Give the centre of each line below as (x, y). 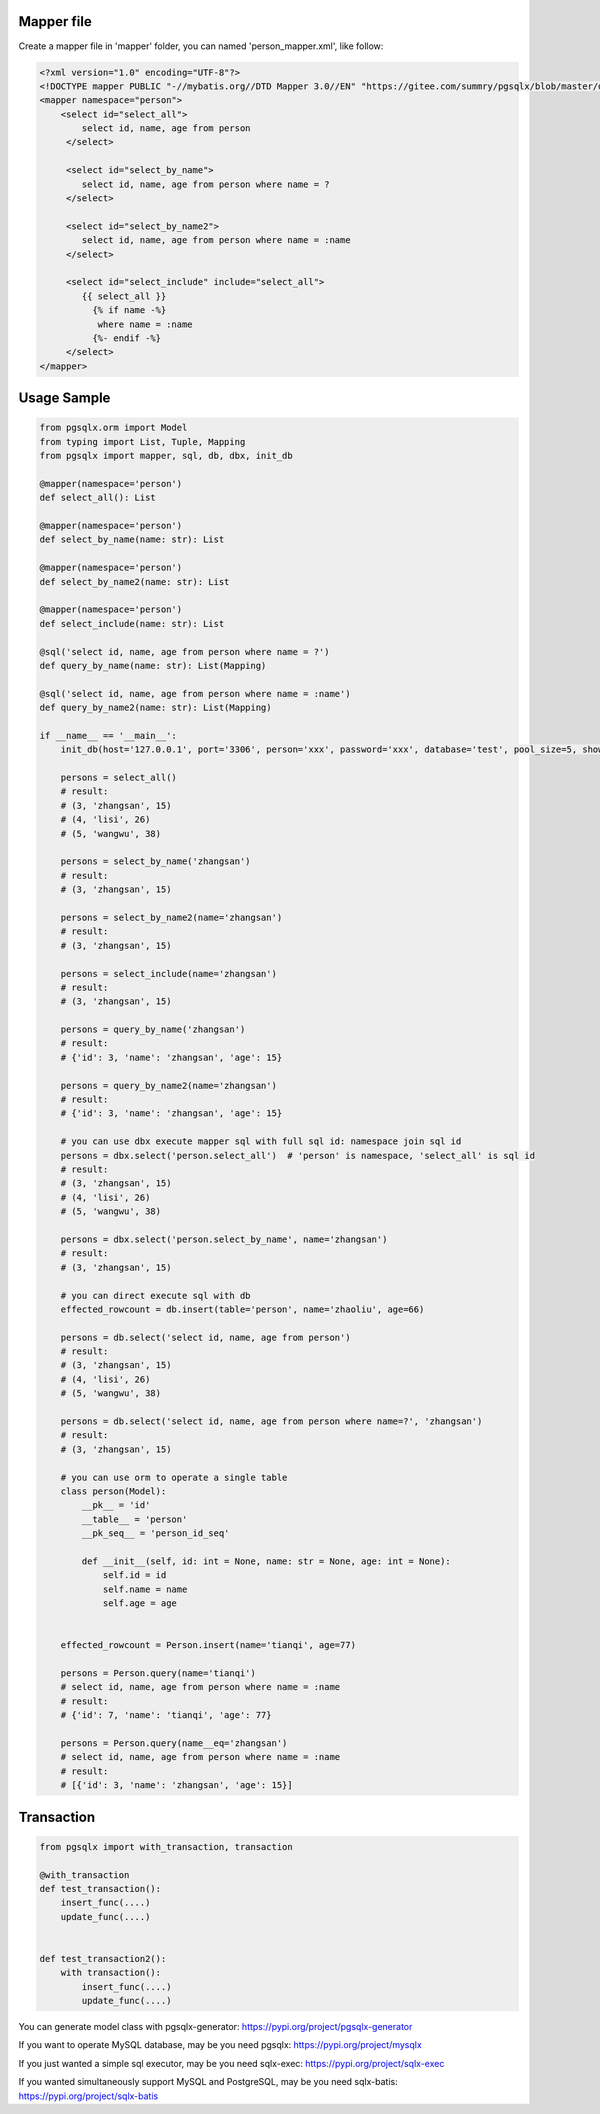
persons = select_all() (118, 778)
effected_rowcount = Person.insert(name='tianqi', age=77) (208, 1645)
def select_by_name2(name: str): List (134, 581)
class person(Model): (113, 1491)
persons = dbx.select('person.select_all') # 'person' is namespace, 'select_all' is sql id (297, 1155)
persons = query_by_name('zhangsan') (153, 1029)
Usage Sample (64, 398)
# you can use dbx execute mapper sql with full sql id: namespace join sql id (261, 1141)
